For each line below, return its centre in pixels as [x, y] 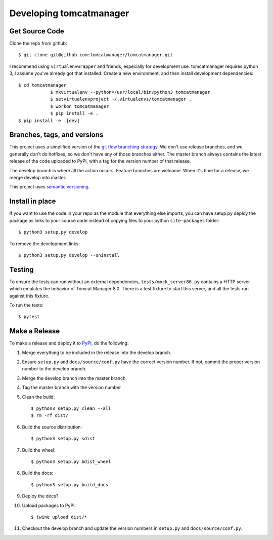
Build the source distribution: [52, 427]
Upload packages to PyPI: [49, 505]
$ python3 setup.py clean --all [71, 409]
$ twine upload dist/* [59, 517]
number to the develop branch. [54, 369]
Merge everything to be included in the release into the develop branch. [97, 353]
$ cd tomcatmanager [42, 85]
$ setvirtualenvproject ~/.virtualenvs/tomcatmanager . [121, 99]
